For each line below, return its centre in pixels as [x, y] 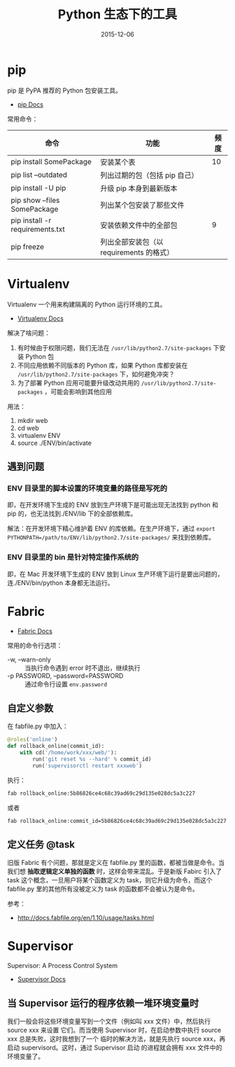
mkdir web [33, 420]
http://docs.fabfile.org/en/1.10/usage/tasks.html [86, 918]
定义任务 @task [41, 844]
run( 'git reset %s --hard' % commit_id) [92, 759]
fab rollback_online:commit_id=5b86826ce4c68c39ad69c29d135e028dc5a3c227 [117, 821]
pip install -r [31, 220]
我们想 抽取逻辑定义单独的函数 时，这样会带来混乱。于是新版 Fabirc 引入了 [115, 871]
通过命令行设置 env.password [66, 684]
